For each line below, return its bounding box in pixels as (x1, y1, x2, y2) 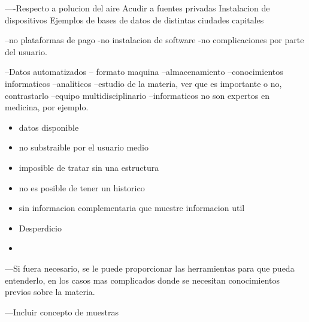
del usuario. (5, 45, 47, 58)
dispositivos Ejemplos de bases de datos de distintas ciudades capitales (5, 13, 264, 26)
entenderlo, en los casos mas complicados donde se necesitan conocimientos (5, 273, 280, 286)
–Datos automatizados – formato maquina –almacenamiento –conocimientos (5, 65, 283, 78)
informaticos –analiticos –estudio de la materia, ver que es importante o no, (5, 77, 282, 89)
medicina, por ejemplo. (5, 101, 89, 113)
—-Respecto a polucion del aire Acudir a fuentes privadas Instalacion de (5, 2, 270, 14)
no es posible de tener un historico (19, 181, 145, 194)
